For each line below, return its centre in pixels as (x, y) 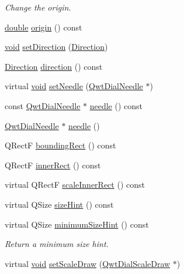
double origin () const (44, 27)
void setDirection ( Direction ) (56, 47)
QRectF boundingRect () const (60, 145)
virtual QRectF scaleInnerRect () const (75, 185)
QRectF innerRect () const (53, 165)
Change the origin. (38, 7)
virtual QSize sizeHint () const (59, 204)
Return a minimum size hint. (57, 244)
